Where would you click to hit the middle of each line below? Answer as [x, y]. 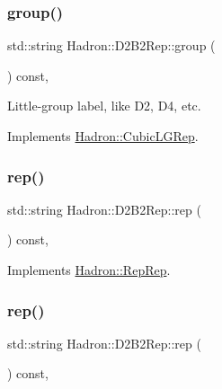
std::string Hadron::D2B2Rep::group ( [111, 45]
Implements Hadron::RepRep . [89, 270]
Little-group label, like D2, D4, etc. [104, 106]
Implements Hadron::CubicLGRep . [103, 136]
